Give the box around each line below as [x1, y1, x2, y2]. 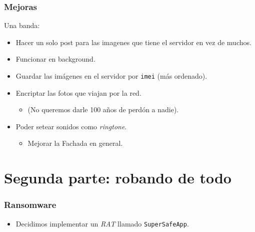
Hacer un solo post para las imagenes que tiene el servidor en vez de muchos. [15, 37, 251, 47]
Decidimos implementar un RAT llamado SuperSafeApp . [15, 218, 189, 228]
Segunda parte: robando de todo [4, 167, 231, 188]
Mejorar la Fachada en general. [27, 138, 123, 148]
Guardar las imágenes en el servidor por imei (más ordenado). [15, 71, 207, 81]
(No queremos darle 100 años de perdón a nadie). [27, 104, 179, 115]
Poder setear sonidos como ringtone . [15, 121, 127, 131]
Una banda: [4, 20, 40, 31]
